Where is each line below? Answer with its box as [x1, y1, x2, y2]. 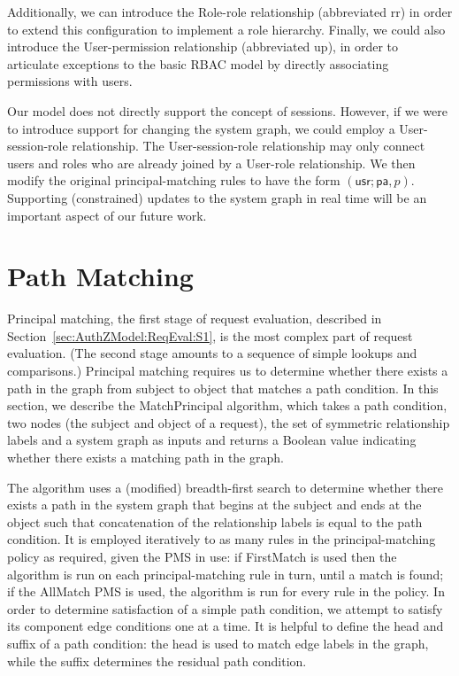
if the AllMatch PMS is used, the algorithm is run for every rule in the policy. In [7, 582, 445, 601]
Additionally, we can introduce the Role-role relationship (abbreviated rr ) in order [7, 3, 453, 20]
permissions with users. [7, 72, 133, 90]
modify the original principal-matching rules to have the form [7, 171, 340, 190]
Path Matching [7, 258, 194, 294]
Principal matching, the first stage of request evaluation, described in [7, 309, 382, 328]
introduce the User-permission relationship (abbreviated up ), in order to [7, 37, 399, 56]
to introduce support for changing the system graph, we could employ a [7, 119, 395, 137]
